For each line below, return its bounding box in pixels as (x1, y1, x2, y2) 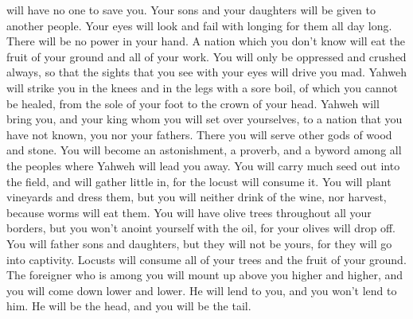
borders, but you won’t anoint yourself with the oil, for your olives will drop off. (6, 220, 395, 236)
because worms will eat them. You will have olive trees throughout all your (6, 204, 372, 220)
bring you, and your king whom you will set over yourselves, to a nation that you (6, 111, 403, 127)
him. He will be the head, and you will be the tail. (6, 298, 251, 314)
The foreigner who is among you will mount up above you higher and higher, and (6, 266, 403, 283)
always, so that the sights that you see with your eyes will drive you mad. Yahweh (6, 64, 407, 80)
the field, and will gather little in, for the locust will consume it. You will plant (6, 173, 392, 189)
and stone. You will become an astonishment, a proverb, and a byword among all (6, 142, 402, 158)
